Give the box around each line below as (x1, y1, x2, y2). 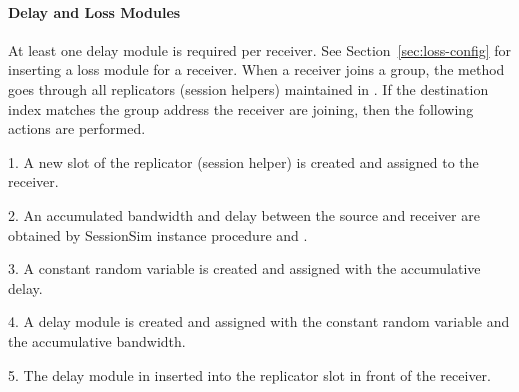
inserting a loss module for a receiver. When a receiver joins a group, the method (8, 59, 505, 80)
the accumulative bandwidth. (8, 330, 186, 351)
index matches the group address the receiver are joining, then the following (8, 98, 474, 119)
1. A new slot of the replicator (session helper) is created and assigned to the (8, 151, 479, 172)
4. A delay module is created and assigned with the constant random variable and (8, 311, 510, 332)
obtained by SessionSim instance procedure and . (8, 224, 308, 245)
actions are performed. (8, 118, 146, 139)
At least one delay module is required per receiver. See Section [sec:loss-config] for (8, 39, 512, 60)
